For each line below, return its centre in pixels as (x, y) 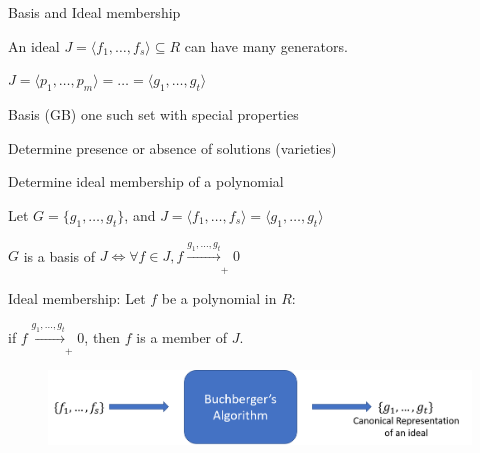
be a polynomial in (219, 297)
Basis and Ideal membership (94, 12)
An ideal (34, 45)
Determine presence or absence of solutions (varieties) (172, 147)
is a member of (182, 336)
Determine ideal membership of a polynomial (146, 181)
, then (102, 336)
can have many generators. (266, 45)
